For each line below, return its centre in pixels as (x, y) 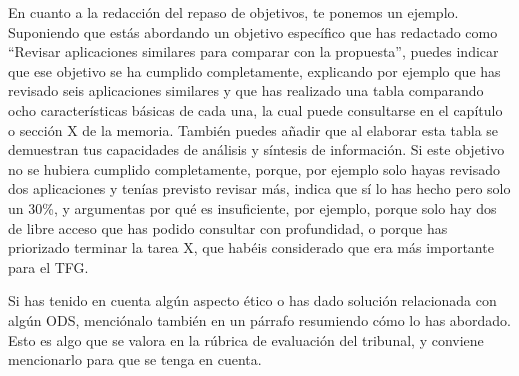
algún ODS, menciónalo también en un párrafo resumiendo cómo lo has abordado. (259, 319)
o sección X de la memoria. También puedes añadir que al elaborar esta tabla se (253, 129)
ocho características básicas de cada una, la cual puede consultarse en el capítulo (255, 109)
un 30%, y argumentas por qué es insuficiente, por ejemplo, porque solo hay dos (252, 207)
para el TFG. (48, 266)
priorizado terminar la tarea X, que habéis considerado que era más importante (251, 247)
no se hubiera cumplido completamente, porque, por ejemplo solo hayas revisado (254, 168)
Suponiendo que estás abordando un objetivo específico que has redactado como (253, 31)
